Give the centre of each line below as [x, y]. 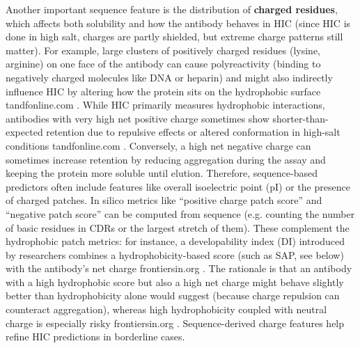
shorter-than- [300, 118]
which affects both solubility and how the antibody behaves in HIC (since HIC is [178, 23]
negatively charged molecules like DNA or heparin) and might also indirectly [169, 77]
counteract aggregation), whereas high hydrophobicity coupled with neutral [166, 309]
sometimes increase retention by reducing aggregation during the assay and [166, 159]
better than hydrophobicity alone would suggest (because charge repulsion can [173, 295]
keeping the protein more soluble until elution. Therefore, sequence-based [162, 173]
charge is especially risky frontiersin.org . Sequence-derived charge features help [175, 323]
